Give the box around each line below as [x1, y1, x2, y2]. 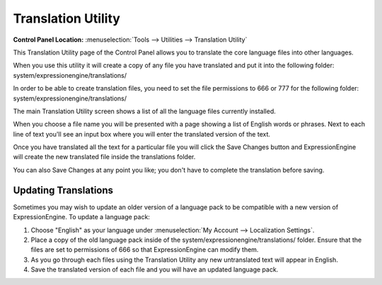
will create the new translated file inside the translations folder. [13, 153, 196, 161]
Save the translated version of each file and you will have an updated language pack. [30, 265, 279, 274]
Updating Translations [13, 184, 113, 196]
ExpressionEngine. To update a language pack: [13, 213, 150, 221]
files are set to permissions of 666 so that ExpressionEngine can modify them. [30, 245, 259, 254]
